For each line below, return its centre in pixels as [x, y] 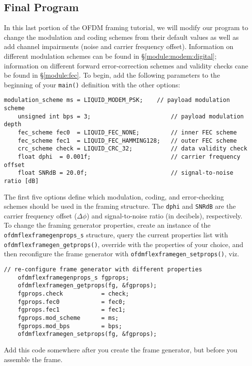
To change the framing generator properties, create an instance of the [107, 225]
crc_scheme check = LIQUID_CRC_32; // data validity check [133, 149]
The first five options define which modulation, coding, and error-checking [114, 196]
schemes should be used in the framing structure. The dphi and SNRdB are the [120, 206]
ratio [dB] [21, 181]
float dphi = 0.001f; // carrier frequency [129, 157]
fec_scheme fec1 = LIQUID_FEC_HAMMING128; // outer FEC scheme [127, 141]
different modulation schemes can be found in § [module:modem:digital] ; [110, 56]
